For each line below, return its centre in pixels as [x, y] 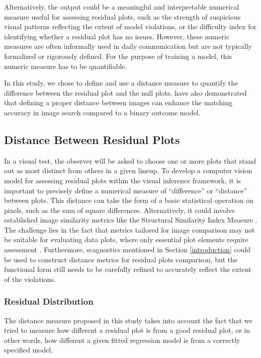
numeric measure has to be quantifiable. [66, 66]
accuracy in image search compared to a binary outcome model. [102, 112]
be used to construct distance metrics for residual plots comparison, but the [121, 259]
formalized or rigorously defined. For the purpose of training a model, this [118, 56]
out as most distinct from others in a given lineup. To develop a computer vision [128, 170]
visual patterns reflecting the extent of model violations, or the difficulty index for [130, 26]
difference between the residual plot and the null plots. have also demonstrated [125, 92]
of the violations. [30, 279]
